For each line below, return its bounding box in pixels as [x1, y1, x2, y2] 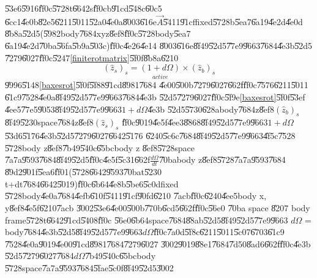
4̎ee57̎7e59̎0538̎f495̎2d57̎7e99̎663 [5, 102, 122, 115]
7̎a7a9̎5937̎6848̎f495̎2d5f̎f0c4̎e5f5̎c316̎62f [5, 153, 151, 166]
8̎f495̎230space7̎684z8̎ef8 [5, 116, 94, 129]
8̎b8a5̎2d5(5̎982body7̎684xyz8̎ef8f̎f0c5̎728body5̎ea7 [5, 27, 191, 40]
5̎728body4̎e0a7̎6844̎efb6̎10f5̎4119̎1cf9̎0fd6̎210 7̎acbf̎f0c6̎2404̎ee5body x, [5, 189, 267, 202]
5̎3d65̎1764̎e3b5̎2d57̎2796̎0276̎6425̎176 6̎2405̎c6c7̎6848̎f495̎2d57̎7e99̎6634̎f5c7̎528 [5, 129, 296, 142]
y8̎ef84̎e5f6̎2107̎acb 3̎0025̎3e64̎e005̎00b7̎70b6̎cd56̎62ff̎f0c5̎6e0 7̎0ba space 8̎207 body [5, 201, 310, 214]
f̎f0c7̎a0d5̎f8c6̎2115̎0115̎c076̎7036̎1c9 [153, 225, 285, 238]
